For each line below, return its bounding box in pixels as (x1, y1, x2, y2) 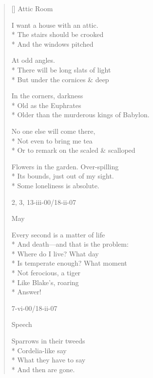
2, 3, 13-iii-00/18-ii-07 (11, 197, 76, 207)
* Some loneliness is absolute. (11, 180, 99, 190)
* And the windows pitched (11, 38, 94, 49)
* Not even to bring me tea (11, 135, 93, 145)
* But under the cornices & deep (11, 74, 109, 84)
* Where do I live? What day (11, 248, 99, 258)
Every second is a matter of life (11, 229, 105, 239)
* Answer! (11, 287, 41, 297)
